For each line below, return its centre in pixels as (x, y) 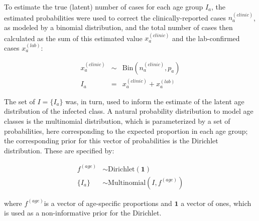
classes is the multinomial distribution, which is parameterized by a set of (117, 121)
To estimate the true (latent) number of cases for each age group (104, 7)
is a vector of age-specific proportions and (108, 203)
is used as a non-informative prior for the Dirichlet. (83, 213)
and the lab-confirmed (206, 38)
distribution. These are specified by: (59, 150)
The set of (20, 101)
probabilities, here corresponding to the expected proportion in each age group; (126, 131)
